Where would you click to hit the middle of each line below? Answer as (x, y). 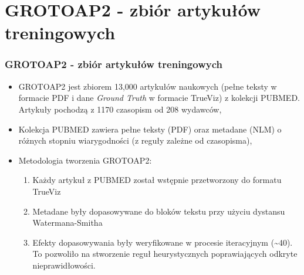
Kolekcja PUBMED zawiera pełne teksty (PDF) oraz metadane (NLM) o (150, 129)
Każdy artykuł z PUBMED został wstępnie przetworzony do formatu (157, 180)
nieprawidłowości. (64, 265)
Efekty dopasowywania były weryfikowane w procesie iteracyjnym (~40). (163, 242)
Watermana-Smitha (67, 223)
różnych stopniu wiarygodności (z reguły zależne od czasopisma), (135, 140)
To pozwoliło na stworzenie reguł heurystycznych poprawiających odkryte (165, 254)
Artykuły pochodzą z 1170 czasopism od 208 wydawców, (120, 109)
